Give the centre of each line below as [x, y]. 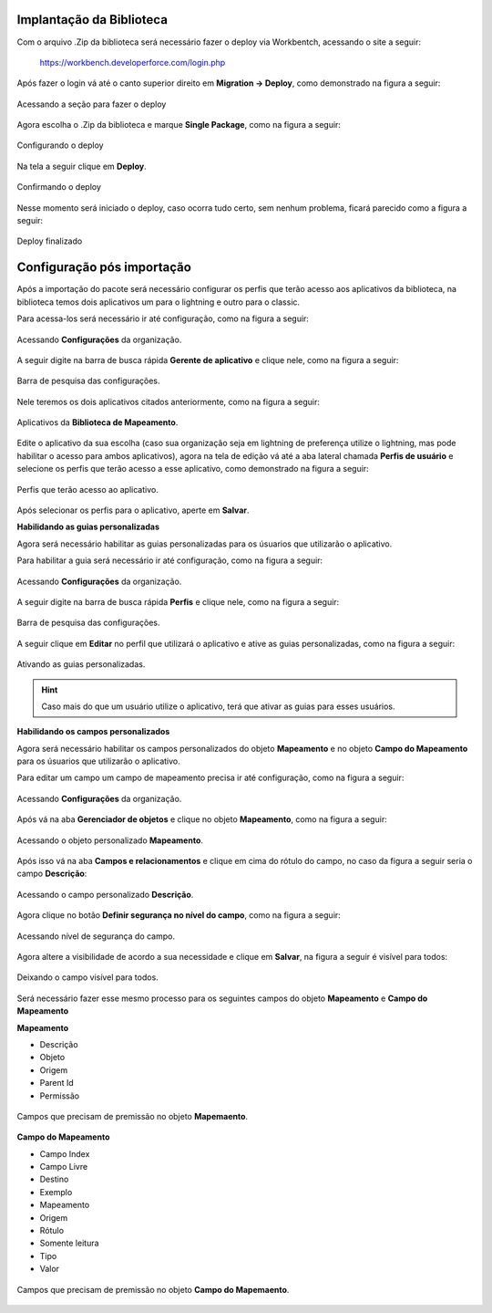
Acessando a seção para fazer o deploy [92, 104]
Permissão [60, 1096]
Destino [54, 1179]
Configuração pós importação [104, 268]
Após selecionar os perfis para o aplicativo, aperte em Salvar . [133, 510]
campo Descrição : [52, 874]
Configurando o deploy [60, 145]
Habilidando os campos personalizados [93, 732]
